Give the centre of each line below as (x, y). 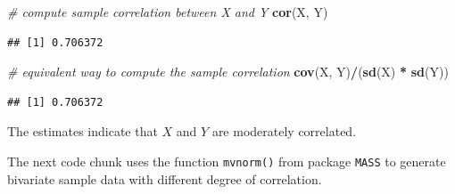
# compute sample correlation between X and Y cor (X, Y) (168, 12)
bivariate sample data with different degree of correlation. (165, 178)
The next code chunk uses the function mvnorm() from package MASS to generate (227, 161)
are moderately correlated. (284, 131)
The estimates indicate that (83, 131)
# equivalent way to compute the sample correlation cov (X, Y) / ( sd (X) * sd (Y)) (228, 72)
